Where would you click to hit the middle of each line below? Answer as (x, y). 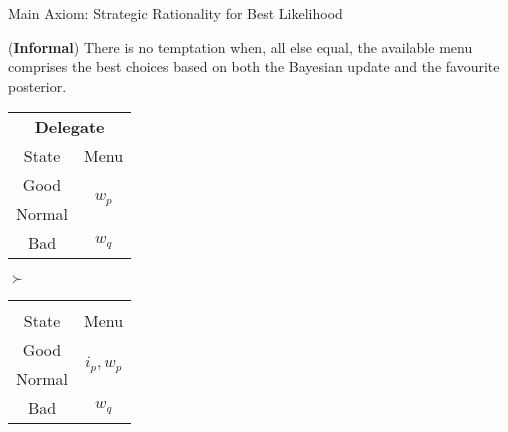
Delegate (69, 127)
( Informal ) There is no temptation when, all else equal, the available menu (240, 46)
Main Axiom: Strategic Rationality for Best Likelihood (175, 13)
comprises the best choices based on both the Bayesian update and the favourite (254, 66)
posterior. (37, 85)
